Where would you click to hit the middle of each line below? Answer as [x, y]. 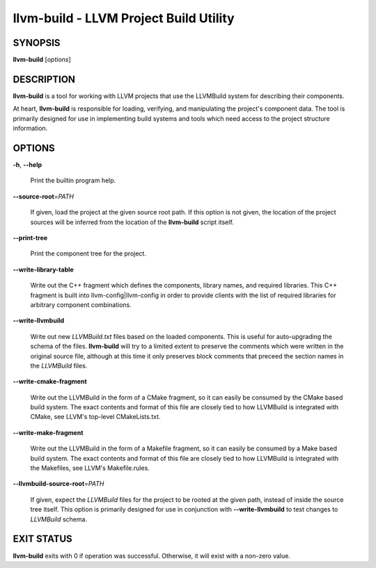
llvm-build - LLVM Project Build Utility [124, 18]
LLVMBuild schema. [58, 519]
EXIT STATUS [42, 539]
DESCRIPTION [44, 79]
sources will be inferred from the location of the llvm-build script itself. [132, 222]
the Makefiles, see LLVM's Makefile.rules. [90, 468]
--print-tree [30, 238]
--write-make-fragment [48, 432]
